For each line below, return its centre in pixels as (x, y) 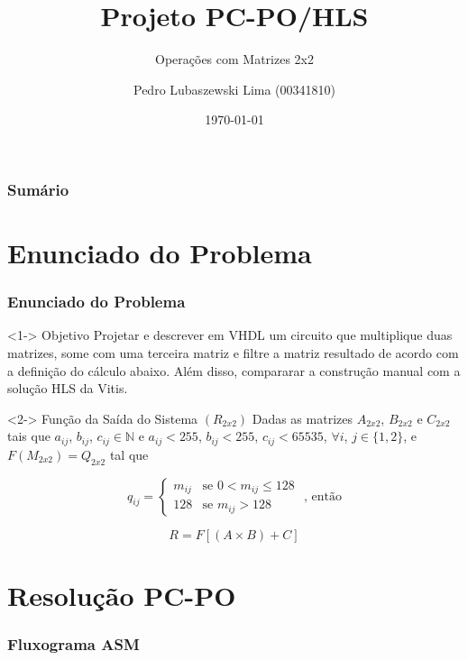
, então (323, 496)
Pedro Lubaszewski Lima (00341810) (234, 89)
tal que (129, 454)
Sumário (38, 189)
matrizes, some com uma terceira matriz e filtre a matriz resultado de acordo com (233, 353)
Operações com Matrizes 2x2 (234, 59)
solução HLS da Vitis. (68, 388)
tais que (29, 436)
